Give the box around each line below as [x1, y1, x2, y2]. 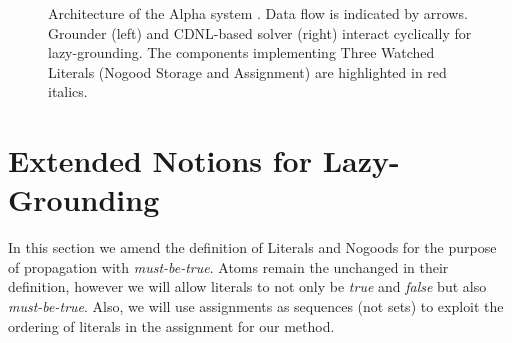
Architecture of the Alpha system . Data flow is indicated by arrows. [48, 3, 468, 23]
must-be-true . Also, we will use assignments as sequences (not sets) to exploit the [8, 296, 504, 317]
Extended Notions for [8, 140, 312, 181]
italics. [48, 81, 88, 102]
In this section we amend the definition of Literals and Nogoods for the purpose [8, 237, 497, 258]
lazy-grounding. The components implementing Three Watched [48, 42, 435, 63]
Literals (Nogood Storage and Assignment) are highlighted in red [48, 61, 447, 82]
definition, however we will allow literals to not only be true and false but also [8, 276, 487, 297]
